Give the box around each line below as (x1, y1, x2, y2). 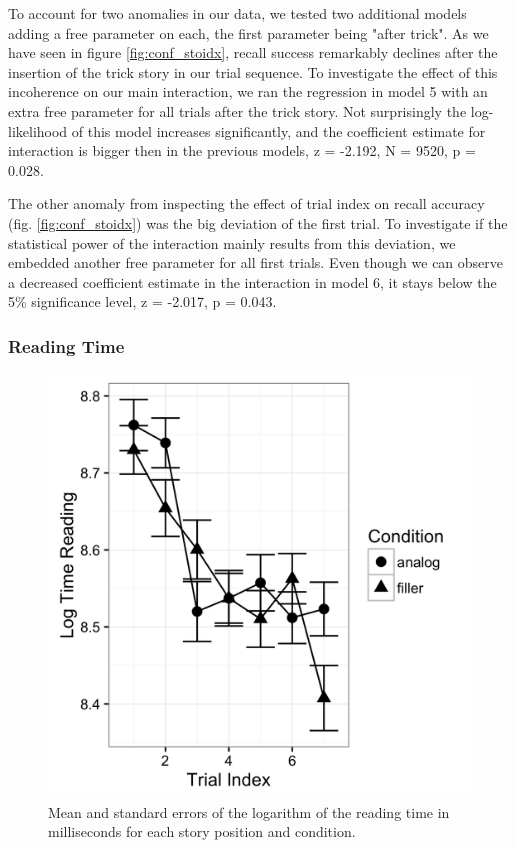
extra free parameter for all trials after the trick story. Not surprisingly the (8, 100, 467, 121)
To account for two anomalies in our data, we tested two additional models (8, 3, 467, 23)
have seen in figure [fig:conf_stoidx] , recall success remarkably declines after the (8, 42, 498, 63)
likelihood (8, 120, 68, 141)
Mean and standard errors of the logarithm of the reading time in (48, 801, 450, 822)
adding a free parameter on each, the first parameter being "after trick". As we (8, 22, 489, 43)
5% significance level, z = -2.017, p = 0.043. (8, 291, 277, 312)
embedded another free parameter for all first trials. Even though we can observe (8, 252, 504, 273)
